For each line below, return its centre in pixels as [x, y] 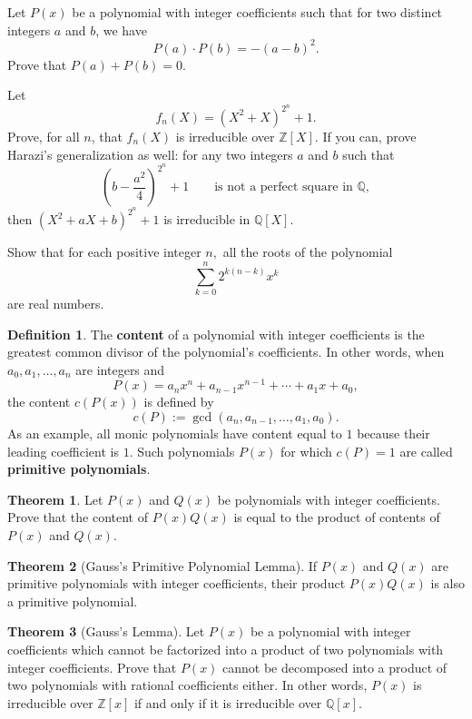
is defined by [179, 402]
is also [447, 583]
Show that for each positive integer [104, 252]
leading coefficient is [63, 451]
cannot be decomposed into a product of [335, 667]
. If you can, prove [365, 136]
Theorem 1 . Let [55, 499]
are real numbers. [56, 303]
